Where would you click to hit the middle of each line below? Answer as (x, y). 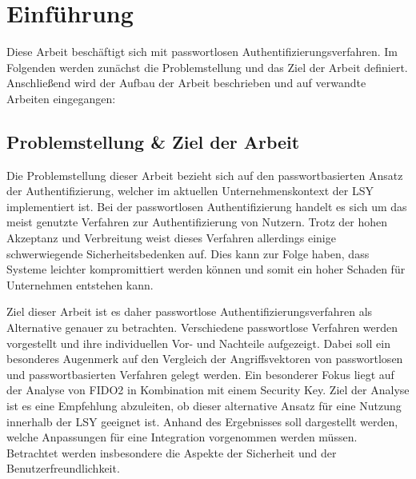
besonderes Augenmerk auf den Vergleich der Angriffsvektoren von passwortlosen (205, 359)
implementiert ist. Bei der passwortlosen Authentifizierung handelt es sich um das (207, 206)
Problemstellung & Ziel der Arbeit (153, 141)
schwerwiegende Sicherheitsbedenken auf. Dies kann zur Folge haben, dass (188, 253)
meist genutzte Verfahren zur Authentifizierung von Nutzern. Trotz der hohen (197, 222)
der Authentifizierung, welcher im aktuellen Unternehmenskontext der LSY (190, 191)
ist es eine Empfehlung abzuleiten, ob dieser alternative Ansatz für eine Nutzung (204, 406)
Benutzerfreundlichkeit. (63, 468)
